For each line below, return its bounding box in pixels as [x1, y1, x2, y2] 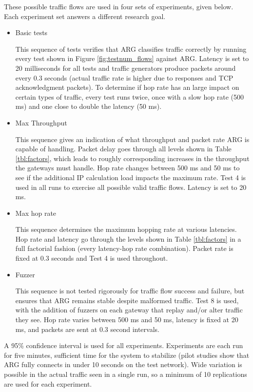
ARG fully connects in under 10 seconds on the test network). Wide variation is [4, 359, 242, 370]
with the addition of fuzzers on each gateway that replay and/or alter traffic [15, 305, 243, 315]
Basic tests [15, 27, 48, 38]
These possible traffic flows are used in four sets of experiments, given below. [4, 1, 234, 11]
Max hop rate [15, 207, 57, 218]
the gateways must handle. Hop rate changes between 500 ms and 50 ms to [15, 163, 240, 173]
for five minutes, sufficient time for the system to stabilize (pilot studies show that [4, 350, 250, 360]
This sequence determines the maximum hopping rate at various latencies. [15, 224, 237, 234]
